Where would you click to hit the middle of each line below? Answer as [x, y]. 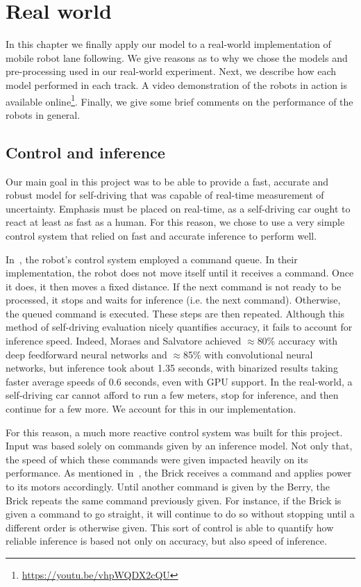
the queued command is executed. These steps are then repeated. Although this [175, 313]
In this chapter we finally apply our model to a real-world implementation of [168, 44]
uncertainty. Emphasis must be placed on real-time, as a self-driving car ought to [178, 208]
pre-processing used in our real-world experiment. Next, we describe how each [171, 71]
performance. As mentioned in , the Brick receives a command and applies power [179, 473]
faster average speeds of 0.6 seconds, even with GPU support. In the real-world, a [179, 381]
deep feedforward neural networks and [86, 354]
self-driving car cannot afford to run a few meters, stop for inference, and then [172, 395]
